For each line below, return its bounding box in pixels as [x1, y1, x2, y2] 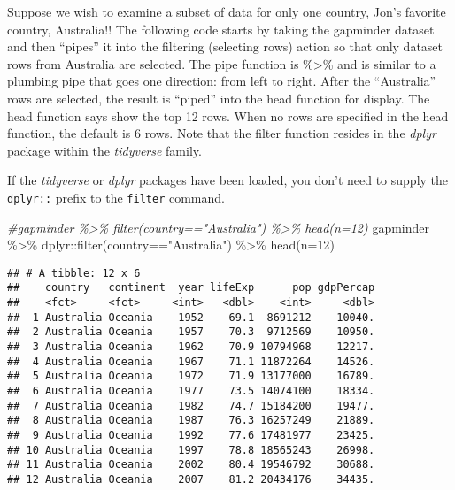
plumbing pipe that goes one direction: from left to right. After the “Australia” [7, 72, 436, 90]
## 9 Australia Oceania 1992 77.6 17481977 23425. [7, 429, 375, 441]
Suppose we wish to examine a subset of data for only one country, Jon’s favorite [7, 3, 446, 20]
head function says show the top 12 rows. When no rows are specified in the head [7, 106, 449, 125]
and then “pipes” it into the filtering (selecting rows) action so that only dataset [7, 37, 443, 56]
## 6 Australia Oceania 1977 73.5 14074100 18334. [7, 385, 375, 398]
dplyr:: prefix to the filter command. [7, 188, 225, 206]
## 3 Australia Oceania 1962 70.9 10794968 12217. [7, 341, 375, 354]
